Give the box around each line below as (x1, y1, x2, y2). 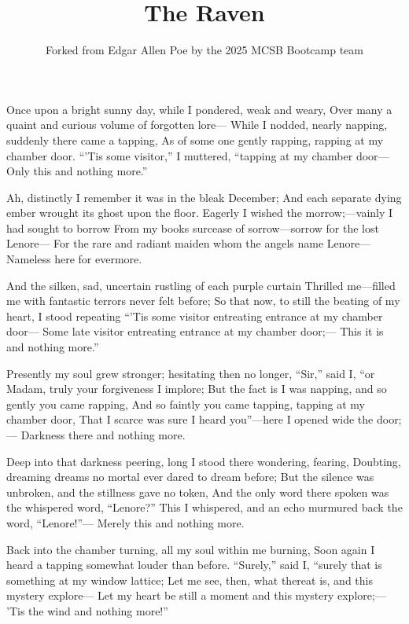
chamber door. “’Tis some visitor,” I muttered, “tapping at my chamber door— (6, 147, 389, 163)
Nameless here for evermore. (6, 251, 142, 267)
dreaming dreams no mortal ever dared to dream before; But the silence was (6, 468, 374, 485)
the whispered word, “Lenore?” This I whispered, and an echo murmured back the (6, 499, 403, 516)
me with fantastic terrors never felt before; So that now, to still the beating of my (6, 292, 400, 309)
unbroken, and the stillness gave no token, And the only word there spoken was (6, 483, 389, 500)
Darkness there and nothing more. (20, 427, 186, 442)
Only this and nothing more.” (6, 163, 148, 179)
